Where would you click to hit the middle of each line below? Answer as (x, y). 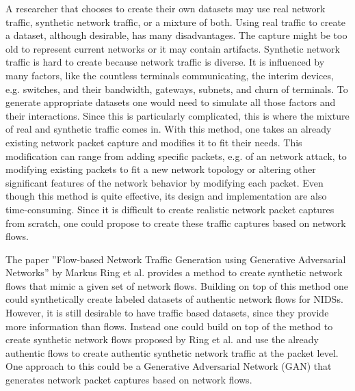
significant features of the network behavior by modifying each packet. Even (165, 182)
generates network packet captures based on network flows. (129, 380)
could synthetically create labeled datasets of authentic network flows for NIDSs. (174, 299)
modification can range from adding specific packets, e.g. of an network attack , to (176, 156)
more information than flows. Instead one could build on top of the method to (169, 326)
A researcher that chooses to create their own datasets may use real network (166, 8)
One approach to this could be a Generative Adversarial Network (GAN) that (169, 366)
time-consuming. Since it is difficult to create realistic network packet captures (170, 209)
